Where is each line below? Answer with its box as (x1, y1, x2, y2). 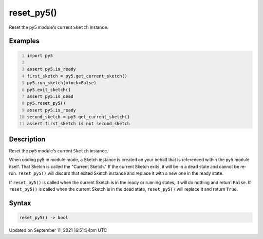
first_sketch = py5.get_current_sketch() (27, 73, 128, 79)
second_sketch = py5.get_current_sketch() (27, 114, 130, 120)
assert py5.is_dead (27, 93, 74, 99)
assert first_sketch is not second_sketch (27, 121, 130, 127)
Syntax (9, 199, 31, 207)
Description (9, 135, 46, 143)
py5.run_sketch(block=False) (27, 80, 97, 86)
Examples (9, 37, 40, 45)
